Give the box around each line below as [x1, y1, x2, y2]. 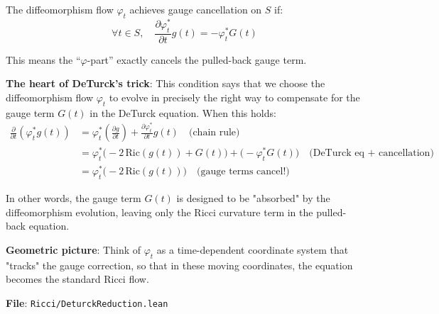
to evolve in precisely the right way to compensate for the [109, 89, 360, 104]
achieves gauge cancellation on [129, 2, 262, 16]
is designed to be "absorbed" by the [176, 190, 330, 205]
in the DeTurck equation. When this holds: [90, 105, 276, 120]
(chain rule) [188, 128, 240, 138]
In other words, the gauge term [6, 190, 141, 205]
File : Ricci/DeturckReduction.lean [6, 295, 168, 310]
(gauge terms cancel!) [197, 167, 290, 177]
